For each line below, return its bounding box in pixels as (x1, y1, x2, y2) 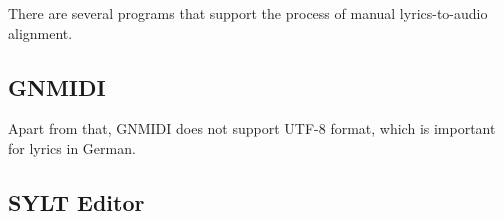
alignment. (8, 22, 73, 43)
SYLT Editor (8, 186, 145, 217)
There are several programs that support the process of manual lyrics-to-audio (8, 3, 488, 23)
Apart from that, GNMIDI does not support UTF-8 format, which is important (8, 118, 496, 139)
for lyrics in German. (8, 137, 136, 158)
